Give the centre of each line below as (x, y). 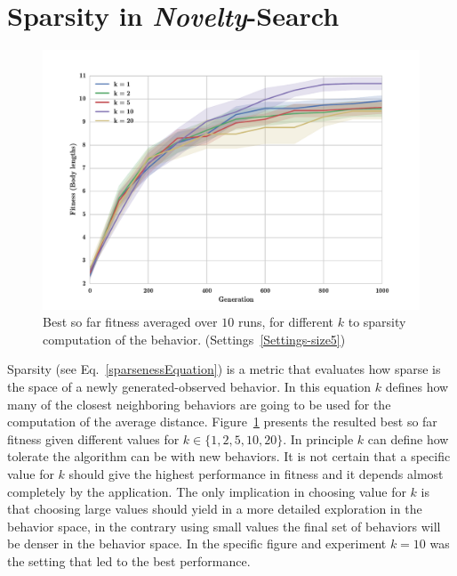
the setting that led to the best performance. (129, 560)
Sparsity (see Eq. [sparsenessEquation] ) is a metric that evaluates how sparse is (224, 369)
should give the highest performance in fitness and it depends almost (256, 473)
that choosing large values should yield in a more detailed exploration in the (215, 509)
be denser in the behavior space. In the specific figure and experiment (197, 544)
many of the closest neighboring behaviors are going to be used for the (199, 404)
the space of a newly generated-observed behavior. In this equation (189, 386)
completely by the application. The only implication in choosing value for (207, 491)
